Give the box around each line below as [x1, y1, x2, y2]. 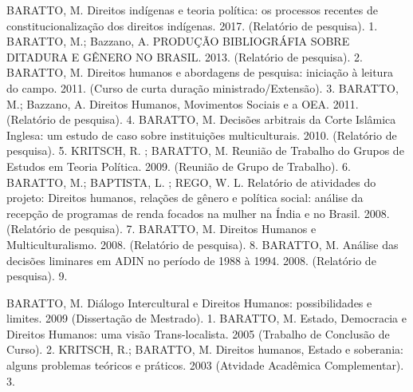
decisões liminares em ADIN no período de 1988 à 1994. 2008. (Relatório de [6, 251, 376, 268]
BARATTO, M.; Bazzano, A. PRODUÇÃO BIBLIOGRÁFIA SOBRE [6, 33, 350, 49]
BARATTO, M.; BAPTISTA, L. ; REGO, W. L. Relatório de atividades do [6, 173, 376, 190]
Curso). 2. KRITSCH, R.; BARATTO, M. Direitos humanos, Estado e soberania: [6, 341, 403, 358]
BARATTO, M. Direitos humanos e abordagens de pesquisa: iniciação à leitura [6, 64, 393, 81]
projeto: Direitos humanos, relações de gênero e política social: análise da [6, 189, 364, 206]
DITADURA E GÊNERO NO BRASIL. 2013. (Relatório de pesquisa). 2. [6, 48, 363, 65]
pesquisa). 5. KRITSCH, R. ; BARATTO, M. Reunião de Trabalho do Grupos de [6, 142, 404, 159]
